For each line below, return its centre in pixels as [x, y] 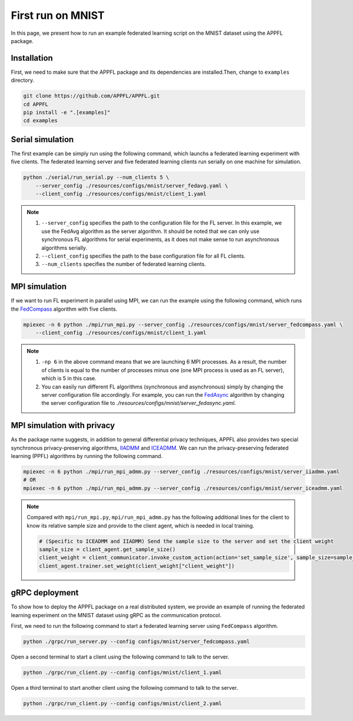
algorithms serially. [64, 248]
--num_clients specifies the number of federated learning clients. [124, 264]
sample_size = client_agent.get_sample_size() [107, 549]
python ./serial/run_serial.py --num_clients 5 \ [96, 177]
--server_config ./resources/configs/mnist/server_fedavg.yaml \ [132, 185]
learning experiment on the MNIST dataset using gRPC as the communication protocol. [116, 615]
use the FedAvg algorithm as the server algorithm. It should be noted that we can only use [151, 231]
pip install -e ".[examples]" [67, 112]
